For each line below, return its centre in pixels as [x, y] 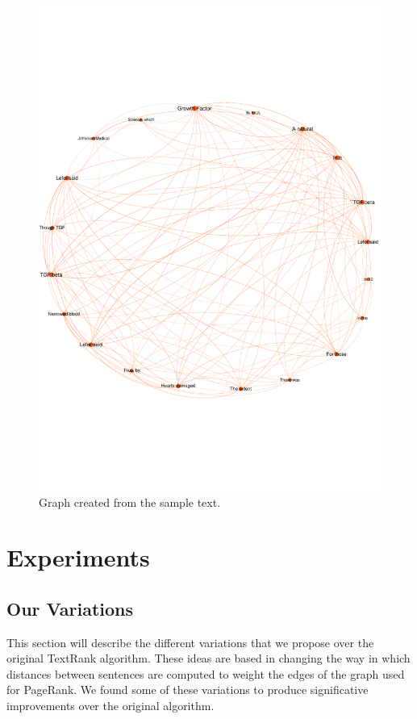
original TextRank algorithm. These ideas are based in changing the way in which [208, 658]
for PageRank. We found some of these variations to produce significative [188, 690]
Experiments [78, 557]
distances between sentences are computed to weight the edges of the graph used [206, 673]
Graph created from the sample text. [130, 502]
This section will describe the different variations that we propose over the [190, 642]
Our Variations [70, 608]
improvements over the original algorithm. [111, 706]
